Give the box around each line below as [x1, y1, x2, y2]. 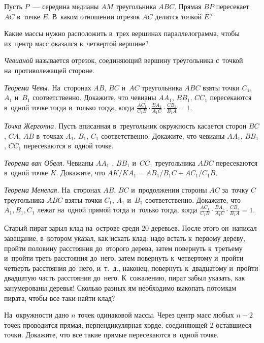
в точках [36, 130, 63, 141]
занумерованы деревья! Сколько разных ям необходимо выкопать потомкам [4, 282, 237, 293]
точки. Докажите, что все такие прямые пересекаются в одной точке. [4, 329, 219, 340]
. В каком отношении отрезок [48, 11, 140, 21]
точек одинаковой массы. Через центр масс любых [78, 309, 234, 320]
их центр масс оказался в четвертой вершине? [4, 38, 149, 48]
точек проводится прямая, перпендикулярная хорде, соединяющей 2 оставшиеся [4, 319, 252, 330]
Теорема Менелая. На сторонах [4, 184, 101, 195]
